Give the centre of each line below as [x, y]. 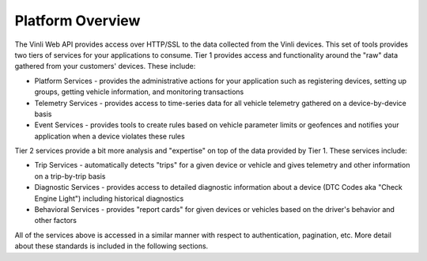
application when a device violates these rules [110, 136]
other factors [55, 221]
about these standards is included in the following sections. [111, 246]
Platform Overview [77, 21]
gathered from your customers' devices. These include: [105, 66]
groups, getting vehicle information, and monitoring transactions [139, 92]
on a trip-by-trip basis [70, 176]
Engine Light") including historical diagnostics [109, 199]
